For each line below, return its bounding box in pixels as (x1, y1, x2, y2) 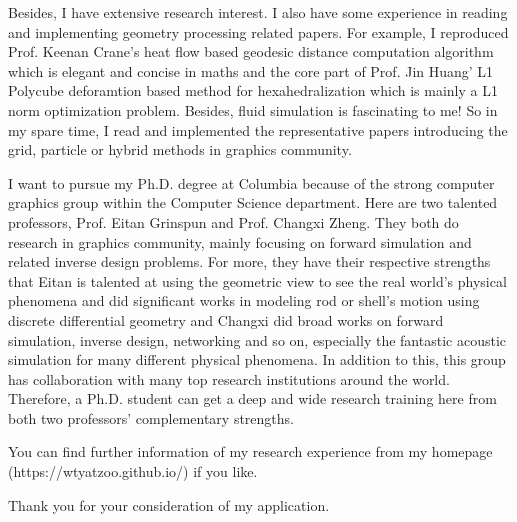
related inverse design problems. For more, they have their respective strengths (8, 251, 491, 272)
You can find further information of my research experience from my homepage (8, 441, 493, 462)
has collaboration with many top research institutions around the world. (8, 368, 450, 389)
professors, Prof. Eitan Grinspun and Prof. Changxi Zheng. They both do (8, 211, 459, 232)
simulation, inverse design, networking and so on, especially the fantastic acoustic (8, 329, 506, 350)
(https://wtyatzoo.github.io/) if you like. (8, 461, 258, 482)
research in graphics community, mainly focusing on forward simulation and (8, 231, 472, 252)
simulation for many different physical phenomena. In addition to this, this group (8, 349, 506, 370)
